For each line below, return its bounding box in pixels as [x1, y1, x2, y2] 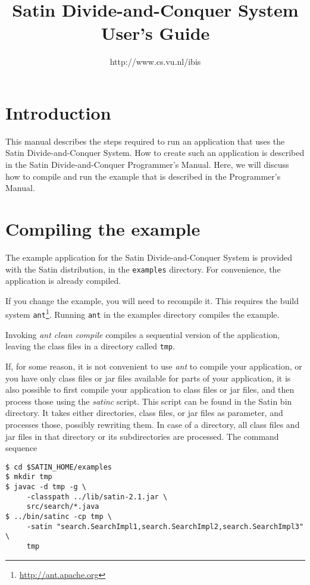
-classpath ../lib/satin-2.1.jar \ [26, 492, 168, 501]
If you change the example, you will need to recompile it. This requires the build [5, 294, 299, 306]
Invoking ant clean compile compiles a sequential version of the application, [5, 328, 280, 340]
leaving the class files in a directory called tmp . [5, 340, 176, 352]
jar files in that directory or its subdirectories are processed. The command [5, 430, 279, 442]
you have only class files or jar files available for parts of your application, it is [5, 371, 291, 384]
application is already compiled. [5, 274, 121, 287]
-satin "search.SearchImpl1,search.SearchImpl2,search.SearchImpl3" [26, 522, 304, 531]
